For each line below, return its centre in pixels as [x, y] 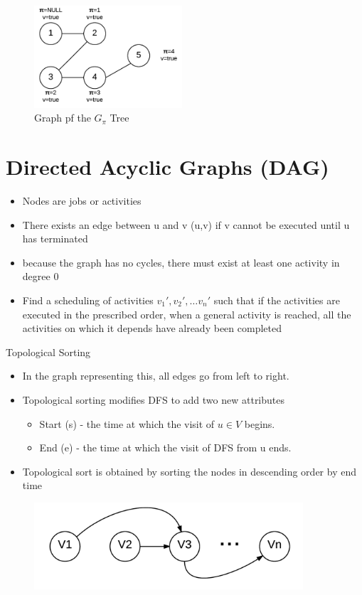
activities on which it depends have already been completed [152, 328]
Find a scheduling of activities [88, 300]
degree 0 [41, 276]
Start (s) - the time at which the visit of [127, 423]
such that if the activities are [277, 300]
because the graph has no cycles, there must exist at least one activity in [181, 262]
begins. [260, 423]
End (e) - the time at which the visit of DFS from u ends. [165, 447]
